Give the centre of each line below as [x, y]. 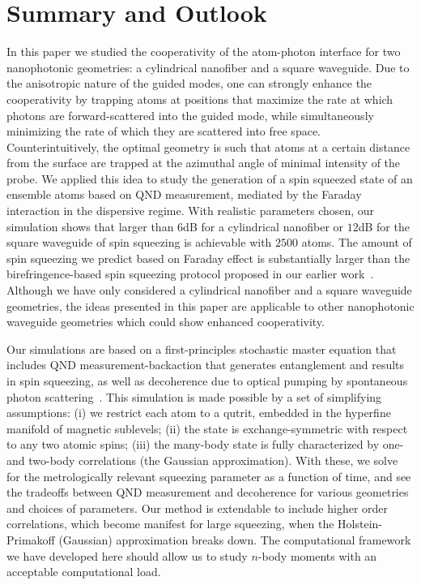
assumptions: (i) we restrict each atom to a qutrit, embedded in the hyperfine [199, 413]
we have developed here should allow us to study [127, 555]
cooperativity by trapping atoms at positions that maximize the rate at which [200, 99]
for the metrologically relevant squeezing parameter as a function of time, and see [209, 476]
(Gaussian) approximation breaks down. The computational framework [235, 539]
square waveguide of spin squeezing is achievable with [139, 242]
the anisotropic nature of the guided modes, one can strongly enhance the [189, 83]
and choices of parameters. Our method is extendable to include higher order [198, 508]
